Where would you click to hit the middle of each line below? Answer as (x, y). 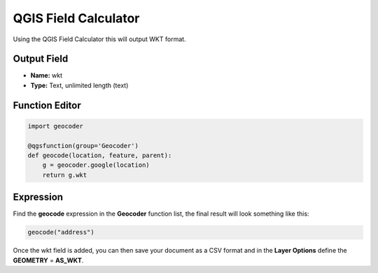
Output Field (41, 59)
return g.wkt (65, 175)
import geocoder (56, 126)
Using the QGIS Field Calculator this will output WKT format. (99, 39)
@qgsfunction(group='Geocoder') (83, 146)
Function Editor (47, 105)
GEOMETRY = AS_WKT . (48, 260)
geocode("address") (61, 233)
